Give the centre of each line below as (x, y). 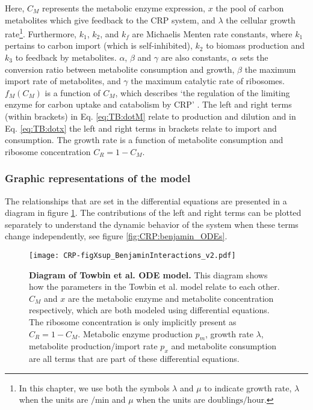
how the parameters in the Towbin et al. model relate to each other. (154, 286)
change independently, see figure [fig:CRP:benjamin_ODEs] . (116, 236)
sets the (254, 57)
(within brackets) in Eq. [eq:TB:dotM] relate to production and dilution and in (150, 116)
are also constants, (195, 57)
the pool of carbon (250, 8)
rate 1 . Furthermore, (41, 33)
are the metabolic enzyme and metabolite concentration (171, 298)
